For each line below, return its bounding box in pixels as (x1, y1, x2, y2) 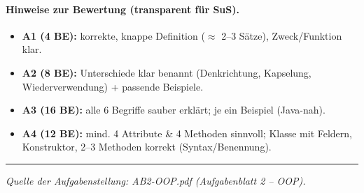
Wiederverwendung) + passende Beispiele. (22, 79, 204, 93)
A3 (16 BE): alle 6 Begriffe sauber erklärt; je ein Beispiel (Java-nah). (22, 102, 325, 117)
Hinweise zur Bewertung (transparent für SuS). (6, 1, 239, 16)
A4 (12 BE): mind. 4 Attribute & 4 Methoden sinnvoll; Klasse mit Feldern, (22, 125, 352, 140)
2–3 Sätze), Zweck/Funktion (221, 28, 342, 43)
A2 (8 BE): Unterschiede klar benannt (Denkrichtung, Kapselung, (22, 65, 311, 79)
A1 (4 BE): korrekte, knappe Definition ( (22, 28, 205, 43)
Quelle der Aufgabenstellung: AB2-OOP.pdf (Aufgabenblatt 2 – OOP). (6, 173, 306, 187)
